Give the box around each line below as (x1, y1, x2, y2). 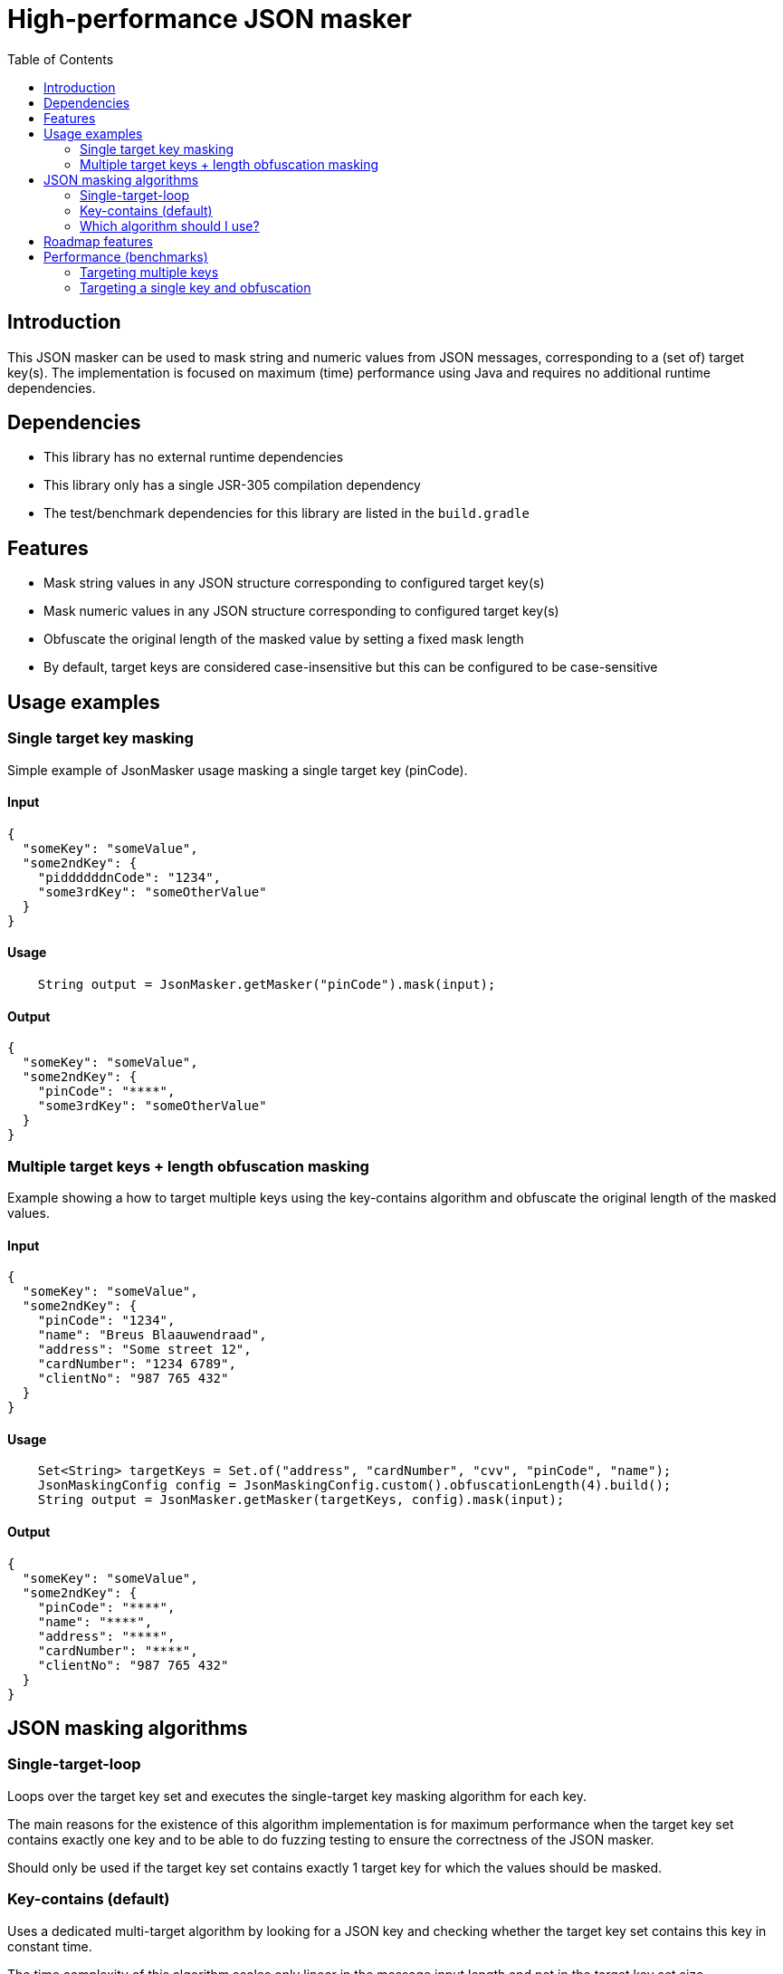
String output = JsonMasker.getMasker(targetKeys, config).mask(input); (37, 1492, 565, 1508)
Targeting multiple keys (80, 264, 219, 280)
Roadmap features (43, 233, 153, 249)
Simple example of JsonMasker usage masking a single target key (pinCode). (7, 762, 468, 778)
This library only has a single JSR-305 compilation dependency (43, 477, 421, 493)
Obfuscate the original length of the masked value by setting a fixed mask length (43, 631, 524, 647)
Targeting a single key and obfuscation (80, 279, 311, 295)
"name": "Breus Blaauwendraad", (37, 1327, 267, 1343)
